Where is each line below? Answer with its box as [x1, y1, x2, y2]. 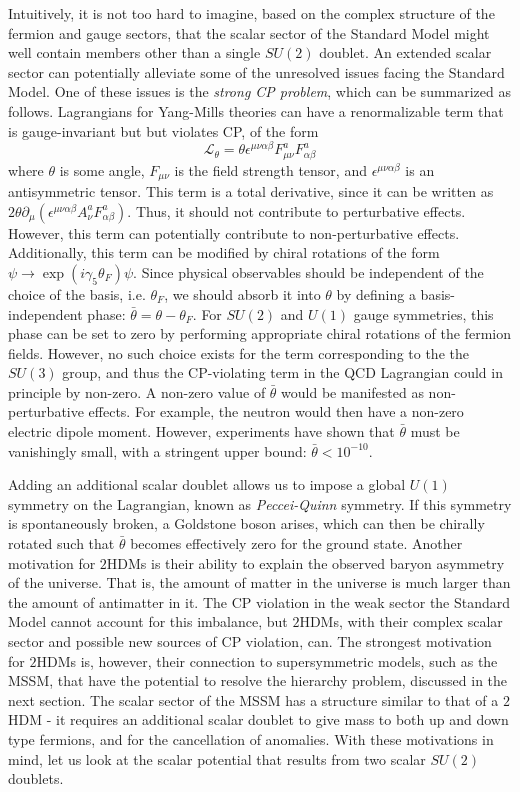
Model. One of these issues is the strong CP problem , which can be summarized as [8, 81, 512, 102]
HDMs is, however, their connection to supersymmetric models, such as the [36, 650, 498, 671]
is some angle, [59, 159, 145, 180]
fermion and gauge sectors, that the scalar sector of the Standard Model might [8, 22, 490, 43]
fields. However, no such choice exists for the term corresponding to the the [8, 342, 469, 363]
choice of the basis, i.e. [8, 283, 146, 304]
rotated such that [8, 533, 115, 554]
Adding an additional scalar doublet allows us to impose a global [8, 474, 406, 495]
